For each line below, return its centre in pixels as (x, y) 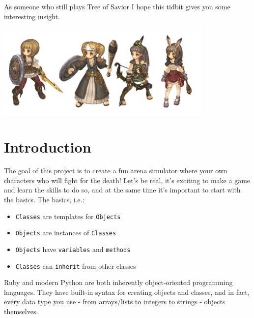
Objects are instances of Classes (66, 233)
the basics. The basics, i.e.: (44, 199)
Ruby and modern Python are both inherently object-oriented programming (118, 282)
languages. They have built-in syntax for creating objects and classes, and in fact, (127, 292)
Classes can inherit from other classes (76, 266)
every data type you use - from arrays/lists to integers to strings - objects (115, 302)
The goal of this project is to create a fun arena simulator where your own (116, 171)
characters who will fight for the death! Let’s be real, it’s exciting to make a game (127, 180)
